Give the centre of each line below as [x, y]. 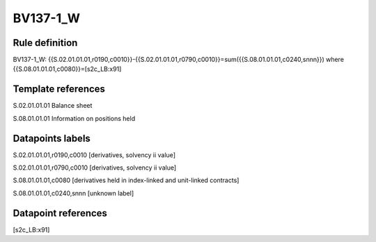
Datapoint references [60, 213]
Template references [59, 89]
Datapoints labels [52, 138]
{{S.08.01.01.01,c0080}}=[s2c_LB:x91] [67, 69]
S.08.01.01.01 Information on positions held [74, 118]
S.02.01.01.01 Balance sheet [53, 106]
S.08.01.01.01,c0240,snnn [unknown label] [73, 193]
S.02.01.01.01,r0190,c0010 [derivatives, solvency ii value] [94, 155]
